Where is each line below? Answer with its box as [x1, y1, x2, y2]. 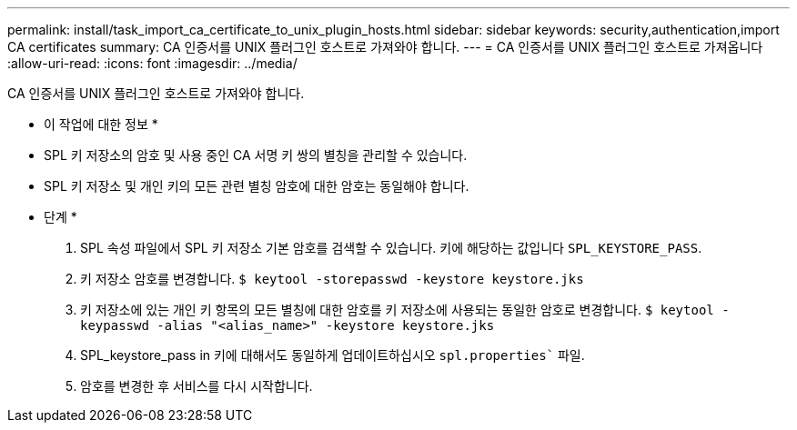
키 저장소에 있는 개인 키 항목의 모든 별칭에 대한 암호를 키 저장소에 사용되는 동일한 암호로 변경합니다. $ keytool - [80, 302, 730, 317]
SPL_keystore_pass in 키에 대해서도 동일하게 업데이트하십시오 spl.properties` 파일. [80, 347, 585, 363]
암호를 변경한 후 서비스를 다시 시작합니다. [80, 378, 313, 394]
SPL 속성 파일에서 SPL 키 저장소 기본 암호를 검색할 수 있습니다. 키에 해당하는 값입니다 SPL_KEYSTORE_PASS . [80, 240, 702, 255]
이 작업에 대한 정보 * [44, 116, 158, 132]
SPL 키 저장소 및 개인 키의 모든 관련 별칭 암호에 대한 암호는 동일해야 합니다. [44, 178, 469, 194]
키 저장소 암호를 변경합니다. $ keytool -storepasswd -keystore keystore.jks [80, 271, 584, 286]
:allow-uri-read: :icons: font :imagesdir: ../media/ [7, 55, 298, 71]
